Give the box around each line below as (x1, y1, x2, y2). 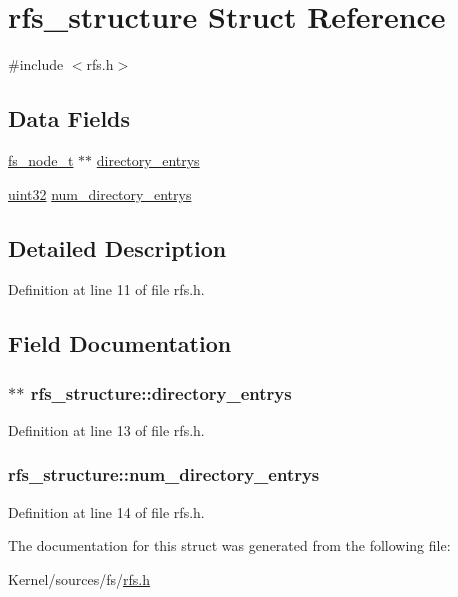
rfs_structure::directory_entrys (30, 380, 292, 405)
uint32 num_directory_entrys (8, 183, 192, 204)
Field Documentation (8, 328, 232, 359)
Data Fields (8, 103, 131, 134)
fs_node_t (8, 149, 74, 170)
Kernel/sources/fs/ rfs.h (8, 568, 150, 589)
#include (8, 54, 64, 75)
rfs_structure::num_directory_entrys (8, 462, 320, 487)
